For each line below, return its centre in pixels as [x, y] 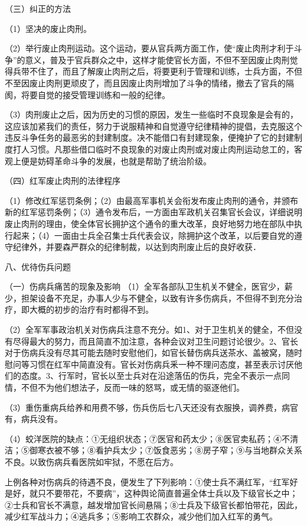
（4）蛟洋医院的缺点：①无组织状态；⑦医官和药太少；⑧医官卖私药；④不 [147, 438]
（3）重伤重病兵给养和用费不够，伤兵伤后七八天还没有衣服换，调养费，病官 [151, 407]
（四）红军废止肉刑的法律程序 [63, 181]
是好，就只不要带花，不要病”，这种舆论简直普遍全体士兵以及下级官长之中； [151, 493]
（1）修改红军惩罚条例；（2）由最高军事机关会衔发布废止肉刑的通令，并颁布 [151, 200]
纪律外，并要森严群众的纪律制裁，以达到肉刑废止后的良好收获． [137, 247]
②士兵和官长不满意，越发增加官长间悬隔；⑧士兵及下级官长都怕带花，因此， [153, 504]
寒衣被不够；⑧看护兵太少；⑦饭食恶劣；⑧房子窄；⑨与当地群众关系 [170, 450]
